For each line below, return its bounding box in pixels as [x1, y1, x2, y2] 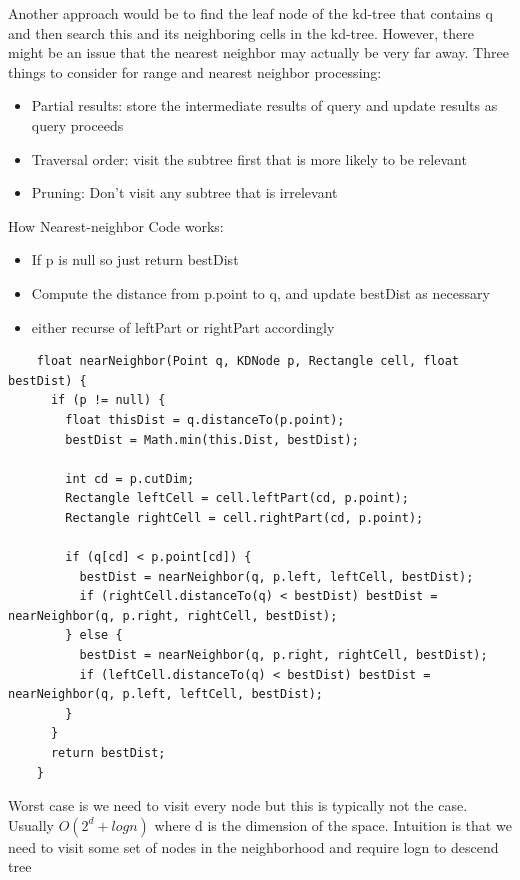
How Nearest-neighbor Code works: [8, 215, 224, 236]
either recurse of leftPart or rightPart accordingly [31, 316, 335, 337]
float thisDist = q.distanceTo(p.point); [65, 412, 345, 427]
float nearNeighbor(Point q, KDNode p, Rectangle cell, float [36, 354, 460, 369]
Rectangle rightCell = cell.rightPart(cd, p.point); [65, 510, 424, 525]
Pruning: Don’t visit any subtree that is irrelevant [31, 182, 338, 203]
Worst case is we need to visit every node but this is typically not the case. [8, 795, 468, 816]
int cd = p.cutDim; [65, 471, 195, 486]
